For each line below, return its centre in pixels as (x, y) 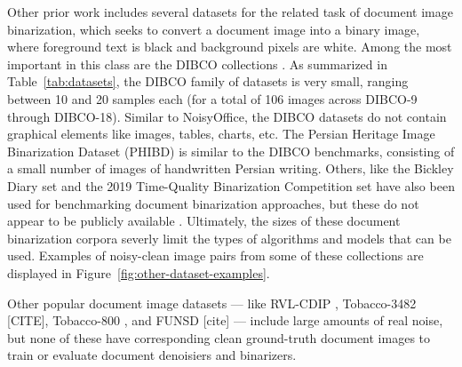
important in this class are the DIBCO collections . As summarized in (197, 64)
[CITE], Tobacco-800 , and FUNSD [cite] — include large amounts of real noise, (225, 320)
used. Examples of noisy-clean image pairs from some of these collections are (215, 255)
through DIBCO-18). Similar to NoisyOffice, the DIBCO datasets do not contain (227, 116)
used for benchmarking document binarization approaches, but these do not (213, 203)
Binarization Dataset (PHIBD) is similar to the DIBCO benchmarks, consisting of (231, 151)
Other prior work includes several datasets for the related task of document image (230, 12)
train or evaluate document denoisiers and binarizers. (152, 355)
